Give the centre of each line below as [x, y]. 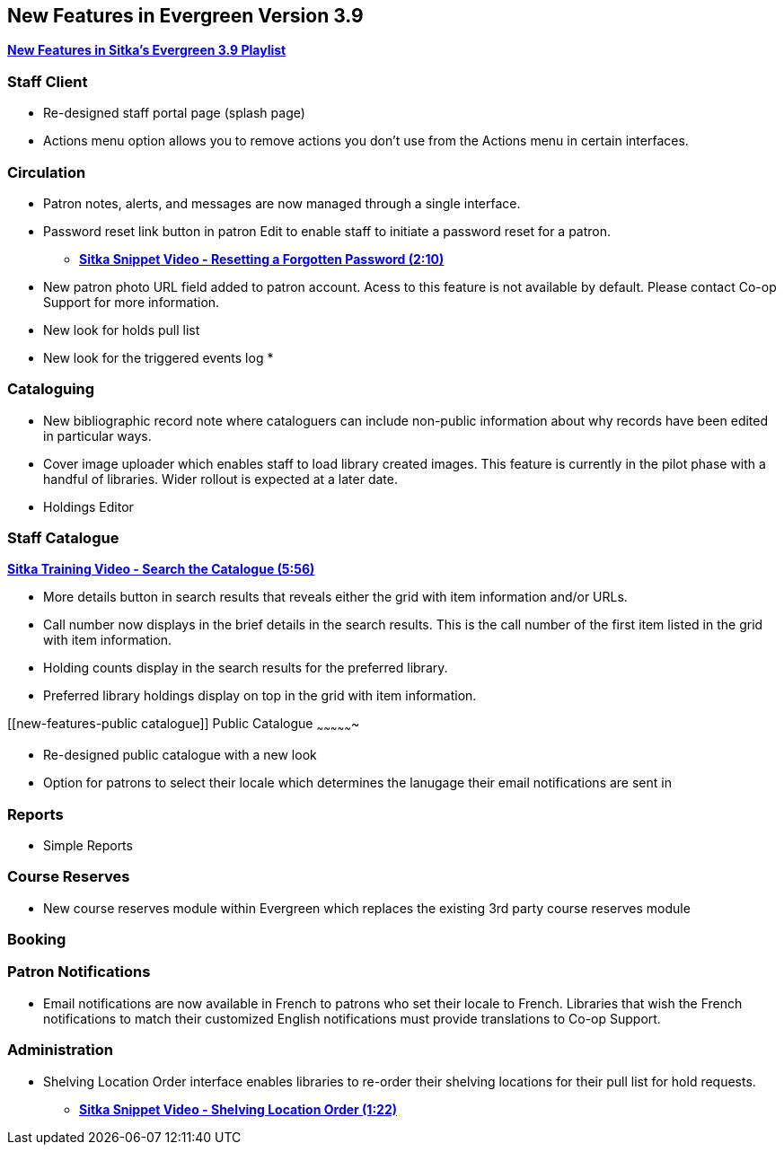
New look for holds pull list [122, 330]
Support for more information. [132, 302]
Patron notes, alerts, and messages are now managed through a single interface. [282, 203]
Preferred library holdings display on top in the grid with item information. [260, 696]
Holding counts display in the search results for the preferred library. [246, 668]
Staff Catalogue [63, 538]
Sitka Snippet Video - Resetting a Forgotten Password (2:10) [262, 259]
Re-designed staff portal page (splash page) [174, 113]
